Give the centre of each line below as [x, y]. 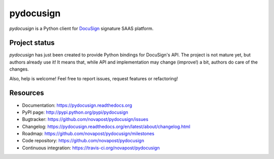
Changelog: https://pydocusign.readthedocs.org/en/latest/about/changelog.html [106, 126]
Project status [32, 43]
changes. [19, 69]
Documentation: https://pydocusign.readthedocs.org [77, 105]
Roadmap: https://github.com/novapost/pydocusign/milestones [88, 134]
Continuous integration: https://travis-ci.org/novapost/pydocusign [91, 148]
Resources [27, 93]
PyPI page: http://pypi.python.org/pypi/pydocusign [75, 112]
